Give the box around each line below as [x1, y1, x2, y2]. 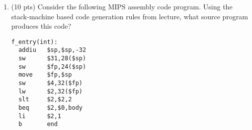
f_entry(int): [11, 38, 58, 45]
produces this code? [11, 21, 72, 31]
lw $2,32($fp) [18, 87, 83, 95]
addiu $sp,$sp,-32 [18, 46, 86, 54]
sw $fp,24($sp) [18, 63, 86, 70]
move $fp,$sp [18, 71, 72, 79]
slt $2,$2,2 [18, 96, 72, 103]
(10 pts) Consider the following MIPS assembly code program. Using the [11, 1, 233, 11]
